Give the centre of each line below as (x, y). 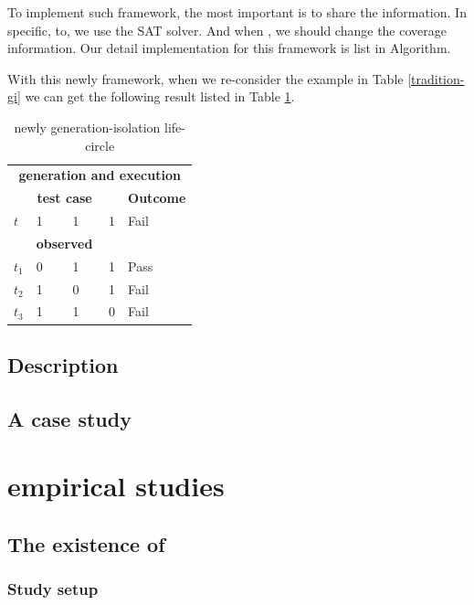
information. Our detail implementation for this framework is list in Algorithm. (229, 48)
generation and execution (100, 175)
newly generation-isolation (87, 127)
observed (64, 243)
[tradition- (436, 78)
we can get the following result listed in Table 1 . (160, 96)
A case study (69, 418)
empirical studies (116, 486)
